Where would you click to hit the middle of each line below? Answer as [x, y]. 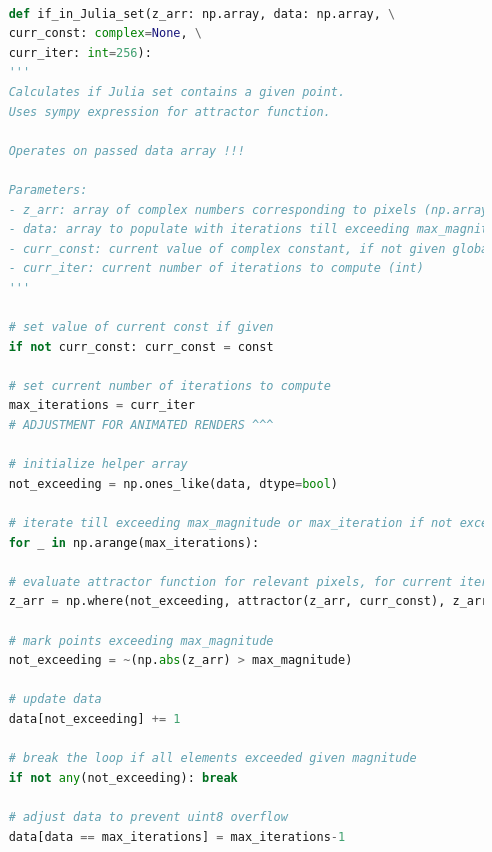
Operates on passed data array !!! [126, 150]
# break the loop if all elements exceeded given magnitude [212, 758]
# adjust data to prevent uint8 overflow [148, 816]
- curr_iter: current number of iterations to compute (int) [216, 268]
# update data [55, 699]
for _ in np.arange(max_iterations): [134, 542]
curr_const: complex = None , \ [105, 33]
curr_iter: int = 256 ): [80, 52]
